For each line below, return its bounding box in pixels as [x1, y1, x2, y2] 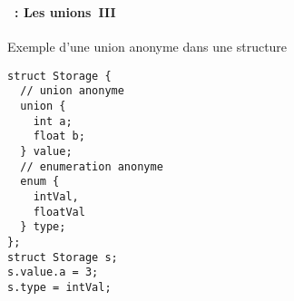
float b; [33, 130, 85, 143]
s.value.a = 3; [7, 266, 99, 279]
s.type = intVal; [7, 280, 112, 294]
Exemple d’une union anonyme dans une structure [7, 37, 288, 56]
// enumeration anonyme [20, 160, 163, 173]
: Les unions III [15, 2, 116, 21]
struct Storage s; [7, 250, 118, 264]
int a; [33, 114, 73, 128]
